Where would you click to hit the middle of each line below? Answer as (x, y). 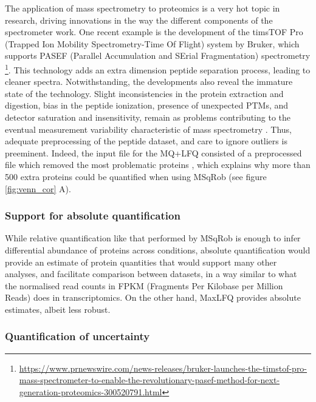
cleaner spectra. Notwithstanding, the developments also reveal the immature (149, 82)
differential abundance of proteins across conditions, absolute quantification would (158, 250)
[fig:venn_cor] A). (38, 188)
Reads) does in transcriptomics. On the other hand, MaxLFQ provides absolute (153, 297)
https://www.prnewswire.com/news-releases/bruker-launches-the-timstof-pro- (163, 368)
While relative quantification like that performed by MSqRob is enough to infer (153, 238)
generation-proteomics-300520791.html (91, 391)
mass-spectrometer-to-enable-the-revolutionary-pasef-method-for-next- (149, 380)
